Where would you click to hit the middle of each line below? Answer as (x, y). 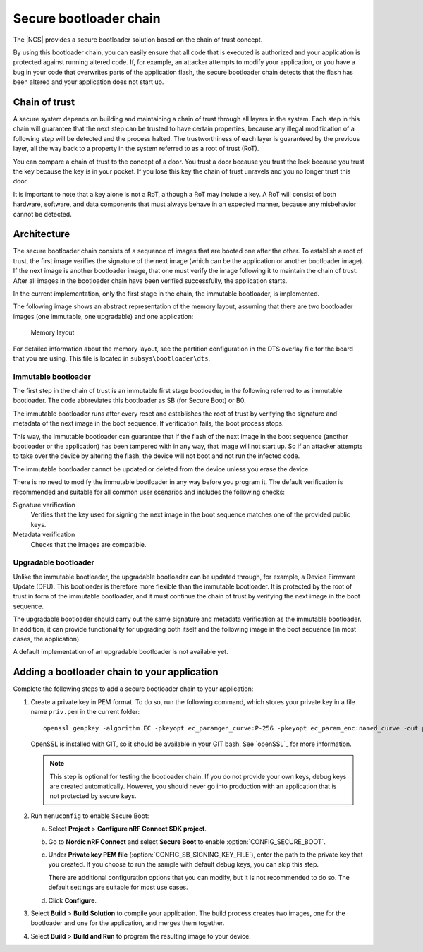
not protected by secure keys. (93, 796)
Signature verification (44, 505)
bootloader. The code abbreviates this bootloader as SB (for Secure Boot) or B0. (129, 400)
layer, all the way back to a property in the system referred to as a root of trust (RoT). (136, 149)
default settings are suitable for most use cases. (118, 887)
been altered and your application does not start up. (88, 82)
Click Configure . (73, 900)
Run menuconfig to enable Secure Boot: (90, 816)
